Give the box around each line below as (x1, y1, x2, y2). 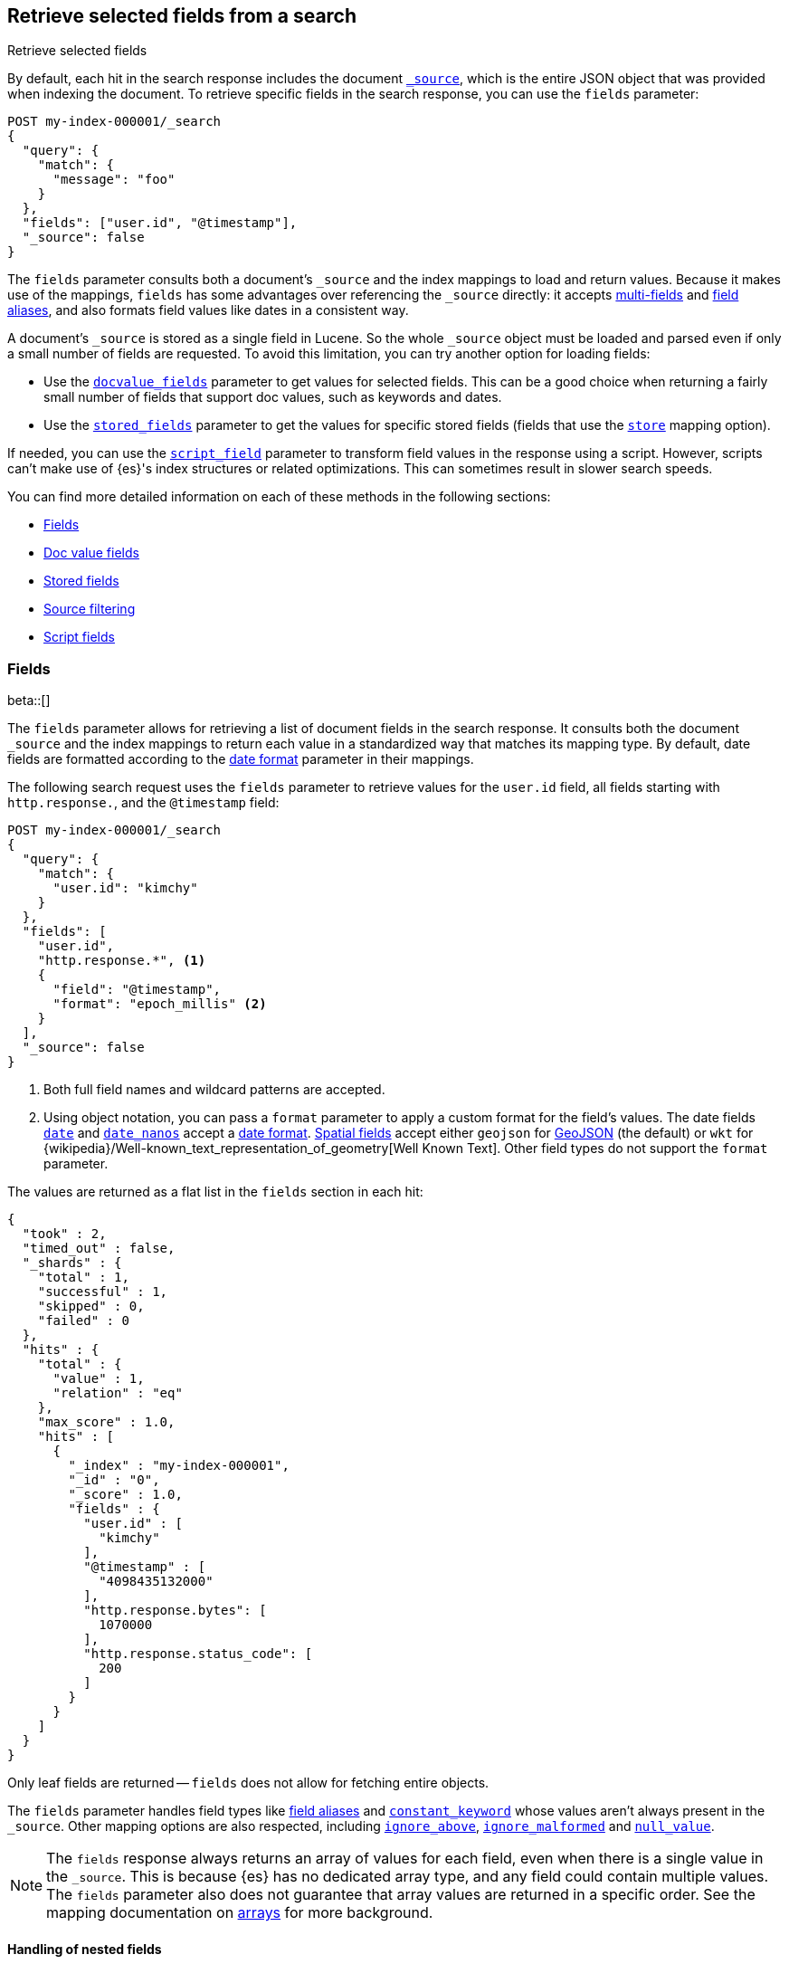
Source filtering (43, 601, 136, 617)
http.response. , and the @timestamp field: (7, 795, 280, 811)
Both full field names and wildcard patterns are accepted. (43, 1082, 385, 1098)
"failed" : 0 (37, 1313, 129, 1329)
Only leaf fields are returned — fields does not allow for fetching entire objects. (7, 1775, 490, 1791)
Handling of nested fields (7, 1940, 162, 1957)
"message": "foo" (52, 172, 176, 187)
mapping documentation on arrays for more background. (46, 1903, 433, 1922)
